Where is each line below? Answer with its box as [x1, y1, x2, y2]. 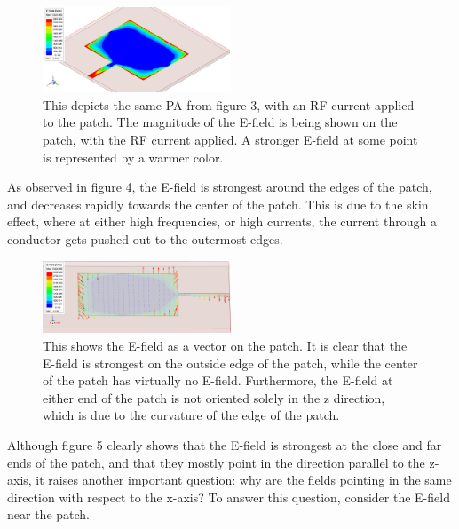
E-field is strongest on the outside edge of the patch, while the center [43, 353, 418, 372]
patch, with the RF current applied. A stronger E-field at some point [43, 130, 418, 149]
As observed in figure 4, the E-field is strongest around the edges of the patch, [7, 178, 432, 196]
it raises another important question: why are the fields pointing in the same [36, 470, 452, 489]
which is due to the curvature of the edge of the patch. [43, 406, 340, 424]
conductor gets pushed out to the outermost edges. [7, 230, 283, 249]
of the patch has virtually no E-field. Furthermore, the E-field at [43, 371, 393, 390]
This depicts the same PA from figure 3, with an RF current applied [43, 95, 415, 114]
